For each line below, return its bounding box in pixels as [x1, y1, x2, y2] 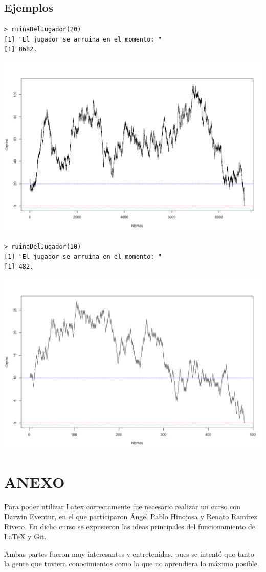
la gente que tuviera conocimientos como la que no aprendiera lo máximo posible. [4, 558, 259, 569]
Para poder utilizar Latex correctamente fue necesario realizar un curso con [4, 501, 241, 512]
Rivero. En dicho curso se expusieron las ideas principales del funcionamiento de [4, 521, 256, 532]
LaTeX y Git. [4, 531, 47, 542]
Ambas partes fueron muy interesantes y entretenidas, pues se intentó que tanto [4, 548, 254, 559]
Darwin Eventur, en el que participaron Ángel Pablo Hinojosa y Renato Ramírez [4, 511, 257, 522]
